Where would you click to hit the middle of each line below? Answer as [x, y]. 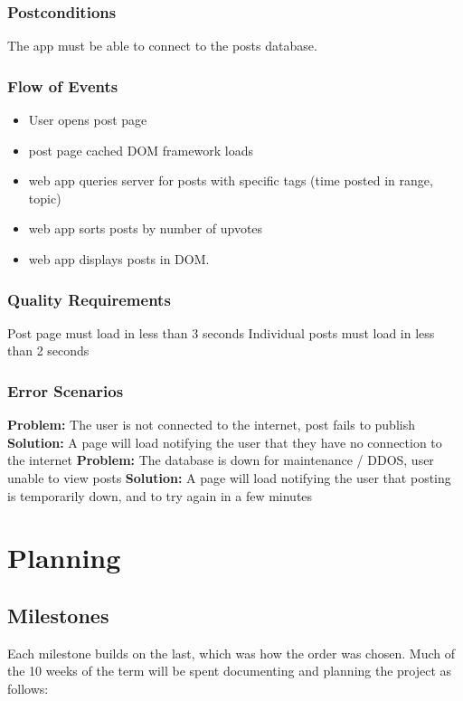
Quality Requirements [89, 299]
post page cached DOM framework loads [141, 150]
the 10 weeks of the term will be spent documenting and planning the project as [230, 671]
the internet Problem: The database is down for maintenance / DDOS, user [221, 460]
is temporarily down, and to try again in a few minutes [160, 495]
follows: [28, 688]
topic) [45, 198]
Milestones [58, 615]
